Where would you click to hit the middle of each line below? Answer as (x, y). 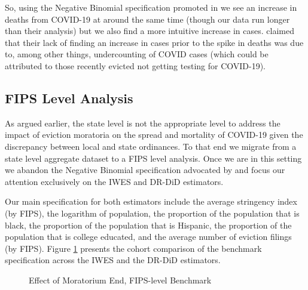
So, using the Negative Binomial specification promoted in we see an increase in (151, 7)
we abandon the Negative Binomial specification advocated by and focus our (145, 170)
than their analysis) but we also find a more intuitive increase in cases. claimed (150, 31)
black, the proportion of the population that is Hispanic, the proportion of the (148, 225)
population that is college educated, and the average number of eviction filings (148, 237)
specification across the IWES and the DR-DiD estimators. (113, 260)
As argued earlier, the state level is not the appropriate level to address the (143, 123)
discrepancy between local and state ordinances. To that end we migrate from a (151, 146)
